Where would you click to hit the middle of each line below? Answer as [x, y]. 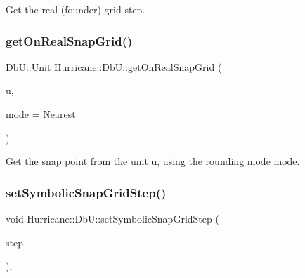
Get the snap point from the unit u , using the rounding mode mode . [153, 161]
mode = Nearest [41, 114]
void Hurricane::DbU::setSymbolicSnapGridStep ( [112, 218]
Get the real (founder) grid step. [76, 9]
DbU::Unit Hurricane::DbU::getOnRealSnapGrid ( [114, 66]
